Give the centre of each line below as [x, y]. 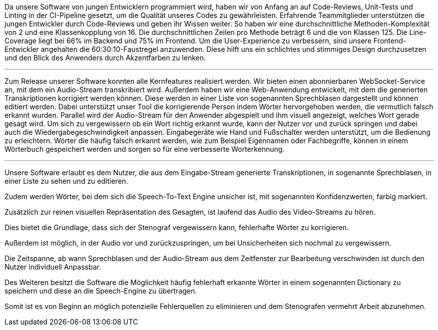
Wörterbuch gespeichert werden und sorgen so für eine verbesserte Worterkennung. [145, 149]
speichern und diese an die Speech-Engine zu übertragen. [101, 291]
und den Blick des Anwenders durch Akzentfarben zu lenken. [105, 58]
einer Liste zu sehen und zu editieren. [66, 181]
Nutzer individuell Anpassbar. [53, 267]
